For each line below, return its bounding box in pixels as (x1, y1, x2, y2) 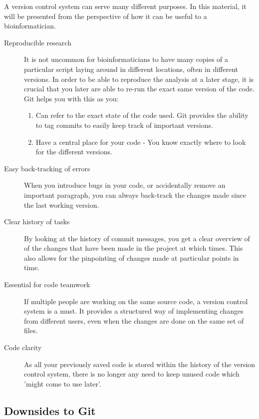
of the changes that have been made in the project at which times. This (24, 243, 243, 253)
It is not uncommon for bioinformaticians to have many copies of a (24, 54, 229, 64)
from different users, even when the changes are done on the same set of (24, 315, 244, 326)
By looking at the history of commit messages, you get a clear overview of (24, 233, 250, 243)
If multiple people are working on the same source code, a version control (24, 296, 248, 306)
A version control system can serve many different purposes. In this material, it (4, 1, 247, 11)
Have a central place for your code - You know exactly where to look (35, 136, 246, 147)
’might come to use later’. (24, 378, 101, 389)
